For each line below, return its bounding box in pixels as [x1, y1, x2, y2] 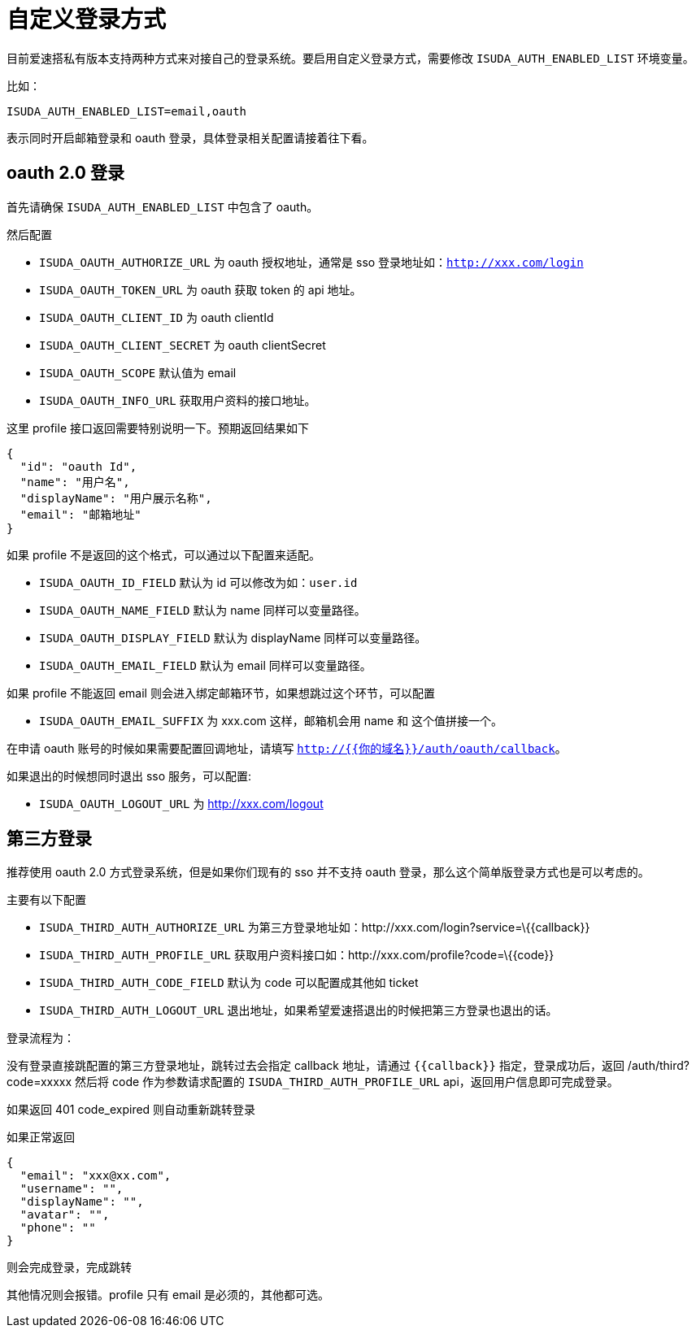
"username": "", [20, 1182, 124, 1196]
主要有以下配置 [7, 893, 86, 907]
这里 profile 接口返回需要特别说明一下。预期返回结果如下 [7, 420, 310, 435]
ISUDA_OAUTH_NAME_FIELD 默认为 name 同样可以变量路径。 [39, 602, 366, 617]
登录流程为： [7, 1031, 75, 1045]
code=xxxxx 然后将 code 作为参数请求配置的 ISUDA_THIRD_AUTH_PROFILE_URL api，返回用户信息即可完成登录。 [7, 1075, 619, 1089]
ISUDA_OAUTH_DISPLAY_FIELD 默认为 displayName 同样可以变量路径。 [39, 630, 427, 645]
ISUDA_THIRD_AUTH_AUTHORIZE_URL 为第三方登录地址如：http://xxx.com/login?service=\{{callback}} [39, 920, 590, 935]
